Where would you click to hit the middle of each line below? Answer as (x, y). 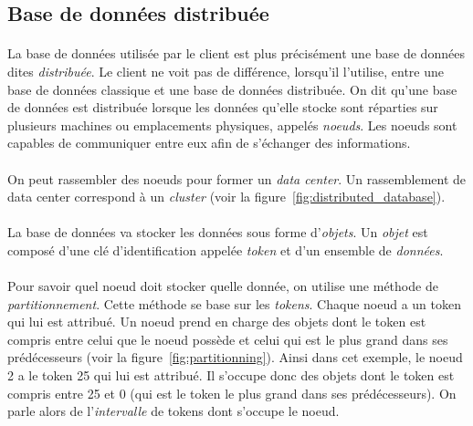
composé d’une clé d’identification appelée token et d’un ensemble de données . (226, 249)
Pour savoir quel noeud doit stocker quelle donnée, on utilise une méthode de (223, 286)
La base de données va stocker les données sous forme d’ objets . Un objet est (218, 232)
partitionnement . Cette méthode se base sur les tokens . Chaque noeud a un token (235, 303)
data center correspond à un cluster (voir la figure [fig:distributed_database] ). (226, 197)
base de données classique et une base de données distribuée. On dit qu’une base (232, 89)
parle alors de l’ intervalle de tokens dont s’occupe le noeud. (173, 411)
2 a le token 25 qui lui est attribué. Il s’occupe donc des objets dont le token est (231, 375)
